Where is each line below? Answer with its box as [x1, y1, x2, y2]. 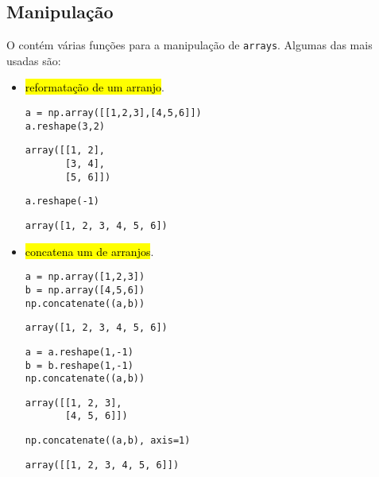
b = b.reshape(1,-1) [25, 359, 133, 371]
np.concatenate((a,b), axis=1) [25, 435, 191, 447]
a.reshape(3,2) [25, 120, 106, 132]
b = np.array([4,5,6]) [25, 284, 145, 296]
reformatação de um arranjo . [25, 79, 164, 95]
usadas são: [6, 52, 61, 68]
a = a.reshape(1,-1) [25, 346, 133, 358]
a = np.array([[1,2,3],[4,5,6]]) [25, 107, 202, 119]
